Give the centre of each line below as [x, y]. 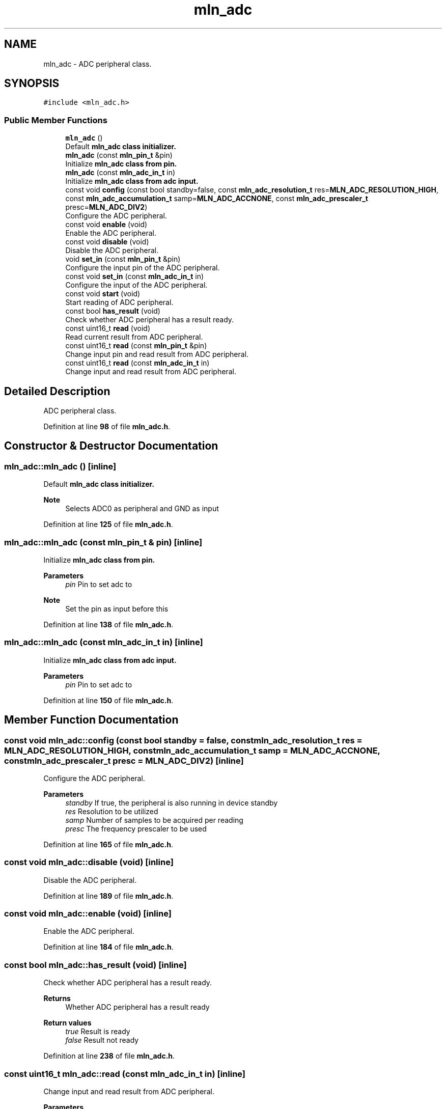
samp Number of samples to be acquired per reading [154, 820]
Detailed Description [57, 391]
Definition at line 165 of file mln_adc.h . [108, 844]
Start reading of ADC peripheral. [119, 302]
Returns [57, 999]
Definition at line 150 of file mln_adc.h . [108, 700]
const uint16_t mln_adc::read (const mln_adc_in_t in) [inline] [125, 1074]
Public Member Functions [56, 120]
